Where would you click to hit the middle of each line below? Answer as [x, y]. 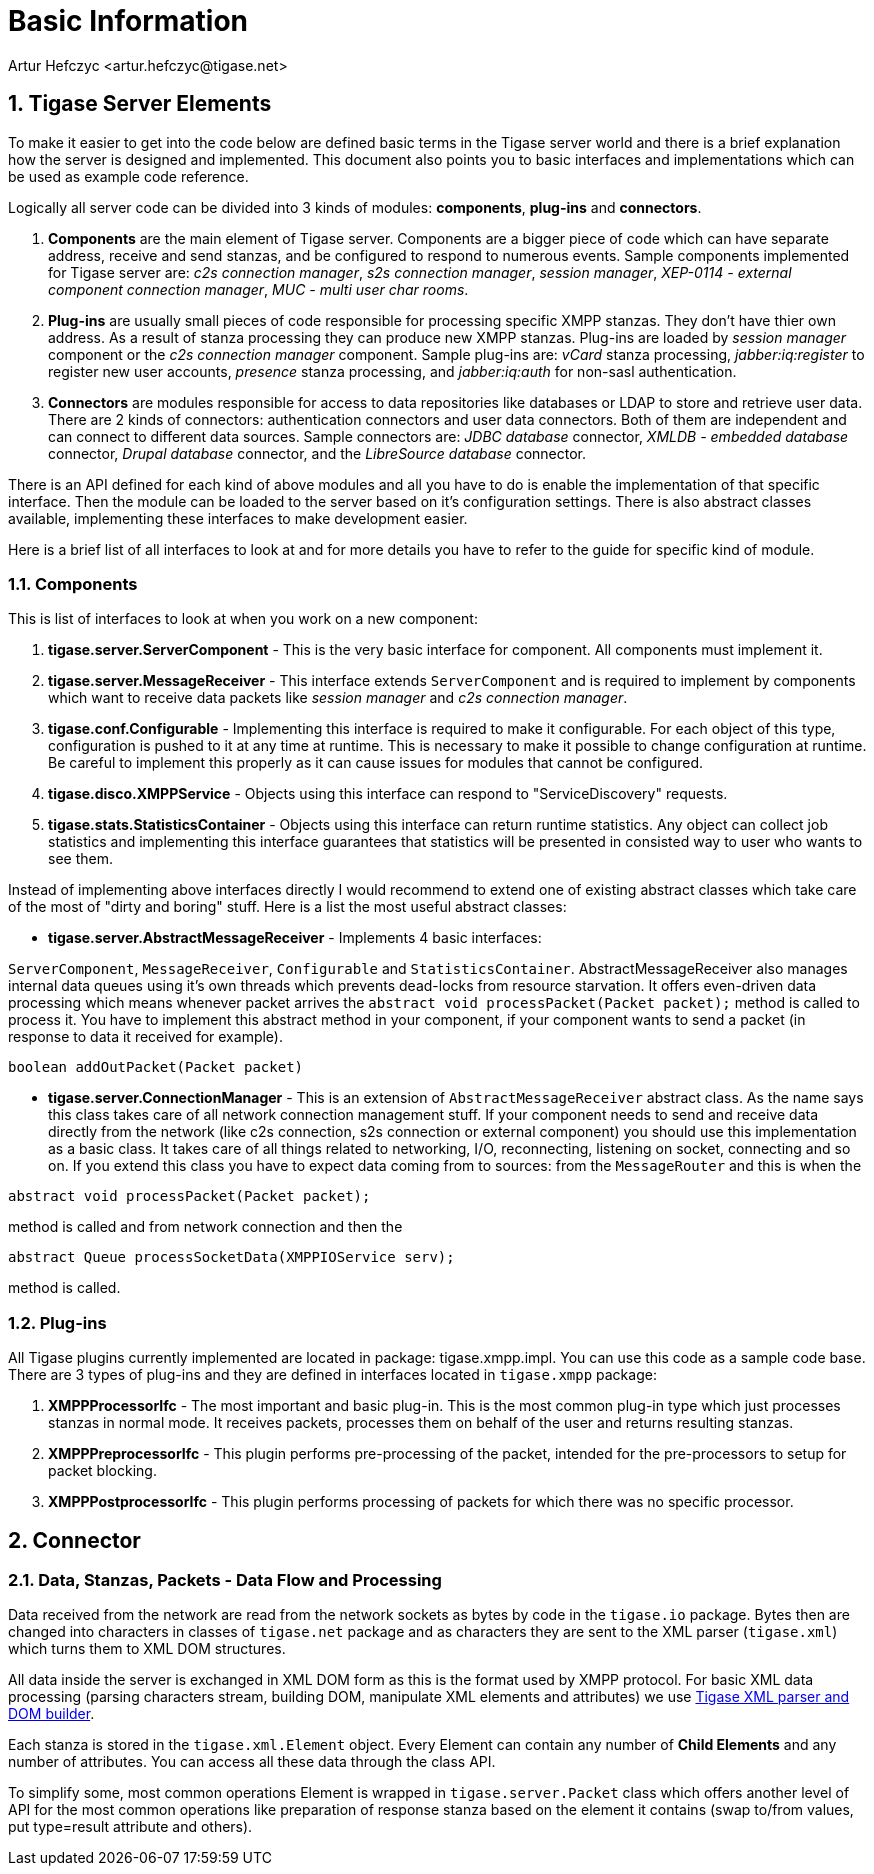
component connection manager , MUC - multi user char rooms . [258, 289]
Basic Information [128, 21]
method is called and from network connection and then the [205, 1227]
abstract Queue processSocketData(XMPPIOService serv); [231, 1257]
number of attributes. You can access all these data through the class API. [252, 1762]
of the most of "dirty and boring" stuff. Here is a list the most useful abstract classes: [287, 907]
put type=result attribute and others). [130, 1827]
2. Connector [74, 1540]
